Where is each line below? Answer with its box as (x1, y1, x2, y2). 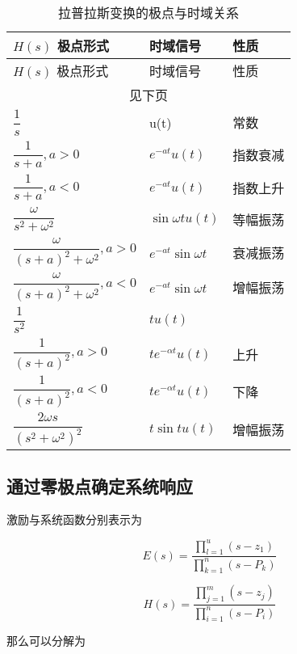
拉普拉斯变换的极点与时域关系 (58, 3, 240, 22)
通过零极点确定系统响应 (6, 473, 193, 498)
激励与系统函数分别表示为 (6, 511, 142, 528)
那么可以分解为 (6, 632, 86, 649)
